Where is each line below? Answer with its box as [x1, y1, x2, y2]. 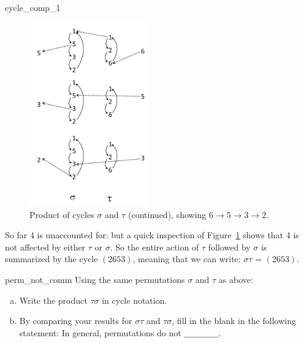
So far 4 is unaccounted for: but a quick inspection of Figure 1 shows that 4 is [5, 228, 299, 241]
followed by [208, 240, 251, 253]
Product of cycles [29, 208, 94, 221]
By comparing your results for [19, 314, 132, 327]
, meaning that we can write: [132, 252, 241, 265]
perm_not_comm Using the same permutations [5, 273, 185, 285]
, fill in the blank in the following [172, 314, 296, 327]
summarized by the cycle [5, 252, 98, 265]
